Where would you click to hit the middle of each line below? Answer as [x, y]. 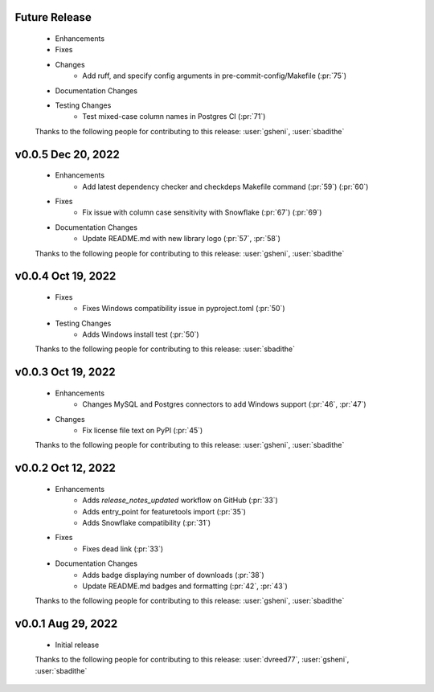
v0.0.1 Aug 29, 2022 [66, 624]
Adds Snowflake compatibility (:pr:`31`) [146, 523]
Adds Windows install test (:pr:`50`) [141, 334]
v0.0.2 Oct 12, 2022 [65, 468]
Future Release [53, 17]
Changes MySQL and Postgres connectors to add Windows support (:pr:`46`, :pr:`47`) [224, 404]
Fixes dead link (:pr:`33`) [123, 549]
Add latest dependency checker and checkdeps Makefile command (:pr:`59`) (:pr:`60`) [225, 186]
